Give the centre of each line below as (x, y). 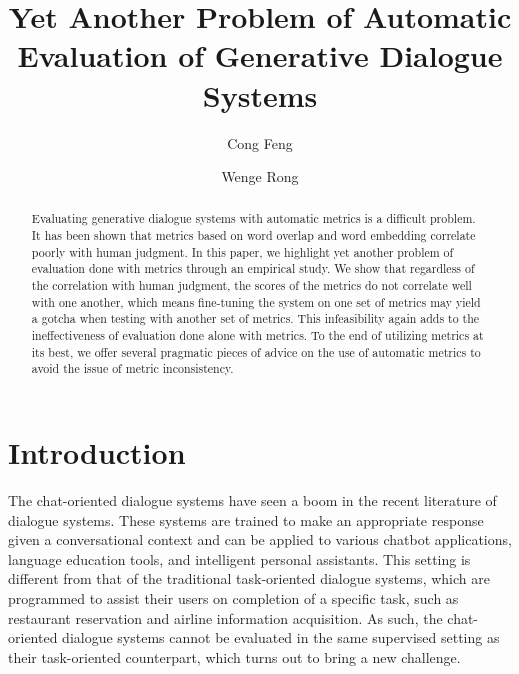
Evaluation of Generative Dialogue (260, 55)
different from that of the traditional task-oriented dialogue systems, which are (249, 578)
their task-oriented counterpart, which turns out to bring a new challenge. (234, 656)
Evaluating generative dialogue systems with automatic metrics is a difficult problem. (253, 218)
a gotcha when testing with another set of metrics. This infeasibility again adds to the (255, 318)
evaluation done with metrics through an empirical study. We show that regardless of (253, 268)
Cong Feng (260, 142)
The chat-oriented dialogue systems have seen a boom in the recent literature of (252, 499)
